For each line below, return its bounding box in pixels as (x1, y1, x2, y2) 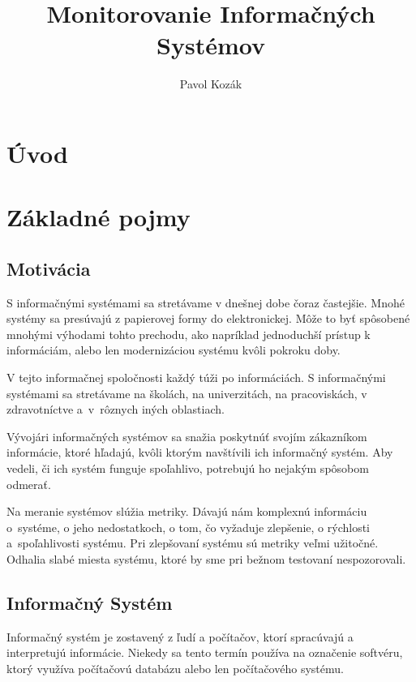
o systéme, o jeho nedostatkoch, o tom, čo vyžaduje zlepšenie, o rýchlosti (6, 518, 370, 535)
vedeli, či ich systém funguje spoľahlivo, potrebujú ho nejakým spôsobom (6, 460, 369, 477)
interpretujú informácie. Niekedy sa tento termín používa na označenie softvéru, (6, 644, 403, 661)
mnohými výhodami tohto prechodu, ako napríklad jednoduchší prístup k (6, 325, 371, 342)
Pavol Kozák (179, 75, 242, 92)
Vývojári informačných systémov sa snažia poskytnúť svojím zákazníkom (6, 427, 367, 444)
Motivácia (6, 255, 91, 281)
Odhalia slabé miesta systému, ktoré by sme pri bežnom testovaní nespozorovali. (6, 550, 406, 567)
